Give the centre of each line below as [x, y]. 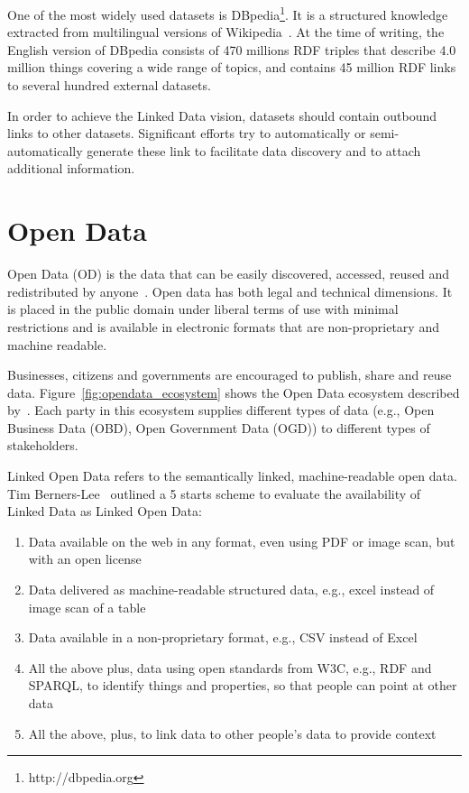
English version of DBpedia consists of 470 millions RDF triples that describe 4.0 [232, 49]
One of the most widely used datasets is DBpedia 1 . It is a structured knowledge [228, 13]
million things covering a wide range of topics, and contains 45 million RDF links [232, 67]
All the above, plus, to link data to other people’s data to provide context [232, 733]
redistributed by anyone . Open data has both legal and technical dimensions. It [230, 291]
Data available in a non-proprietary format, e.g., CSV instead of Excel [223, 637]
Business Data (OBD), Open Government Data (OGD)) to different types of [219, 427]
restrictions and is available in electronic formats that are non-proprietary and [223, 326]
